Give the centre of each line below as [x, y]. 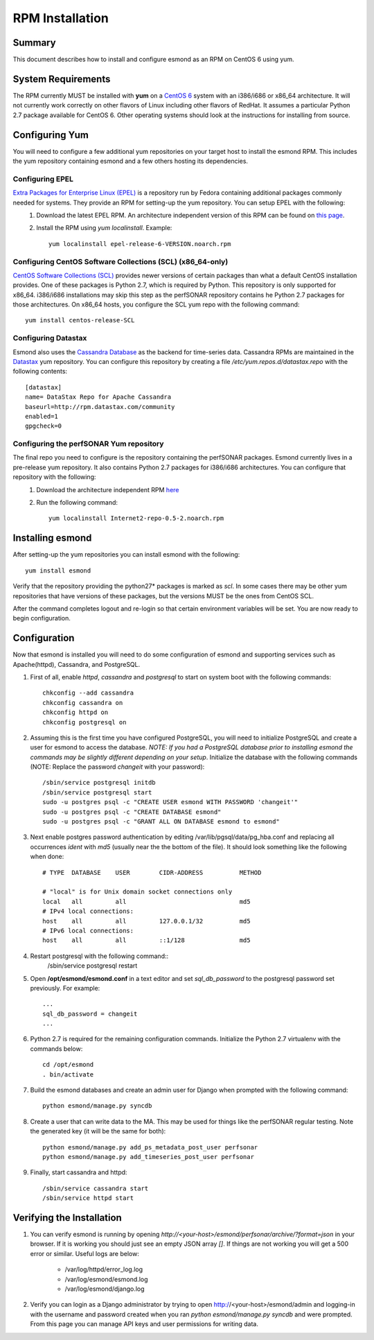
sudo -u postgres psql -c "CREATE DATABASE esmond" [132, 812]
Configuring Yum [51, 135]
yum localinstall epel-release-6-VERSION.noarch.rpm [140, 244]
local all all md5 [146, 902]
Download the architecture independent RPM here [108, 489]
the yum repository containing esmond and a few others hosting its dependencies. [131, 161]
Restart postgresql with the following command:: [99, 956]
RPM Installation [61, 18]
